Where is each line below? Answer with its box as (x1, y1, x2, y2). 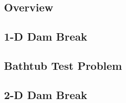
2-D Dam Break (4, 87, 87, 102)
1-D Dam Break (4, 29, 87, 44)
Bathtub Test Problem (4, 57, 122, 73)
